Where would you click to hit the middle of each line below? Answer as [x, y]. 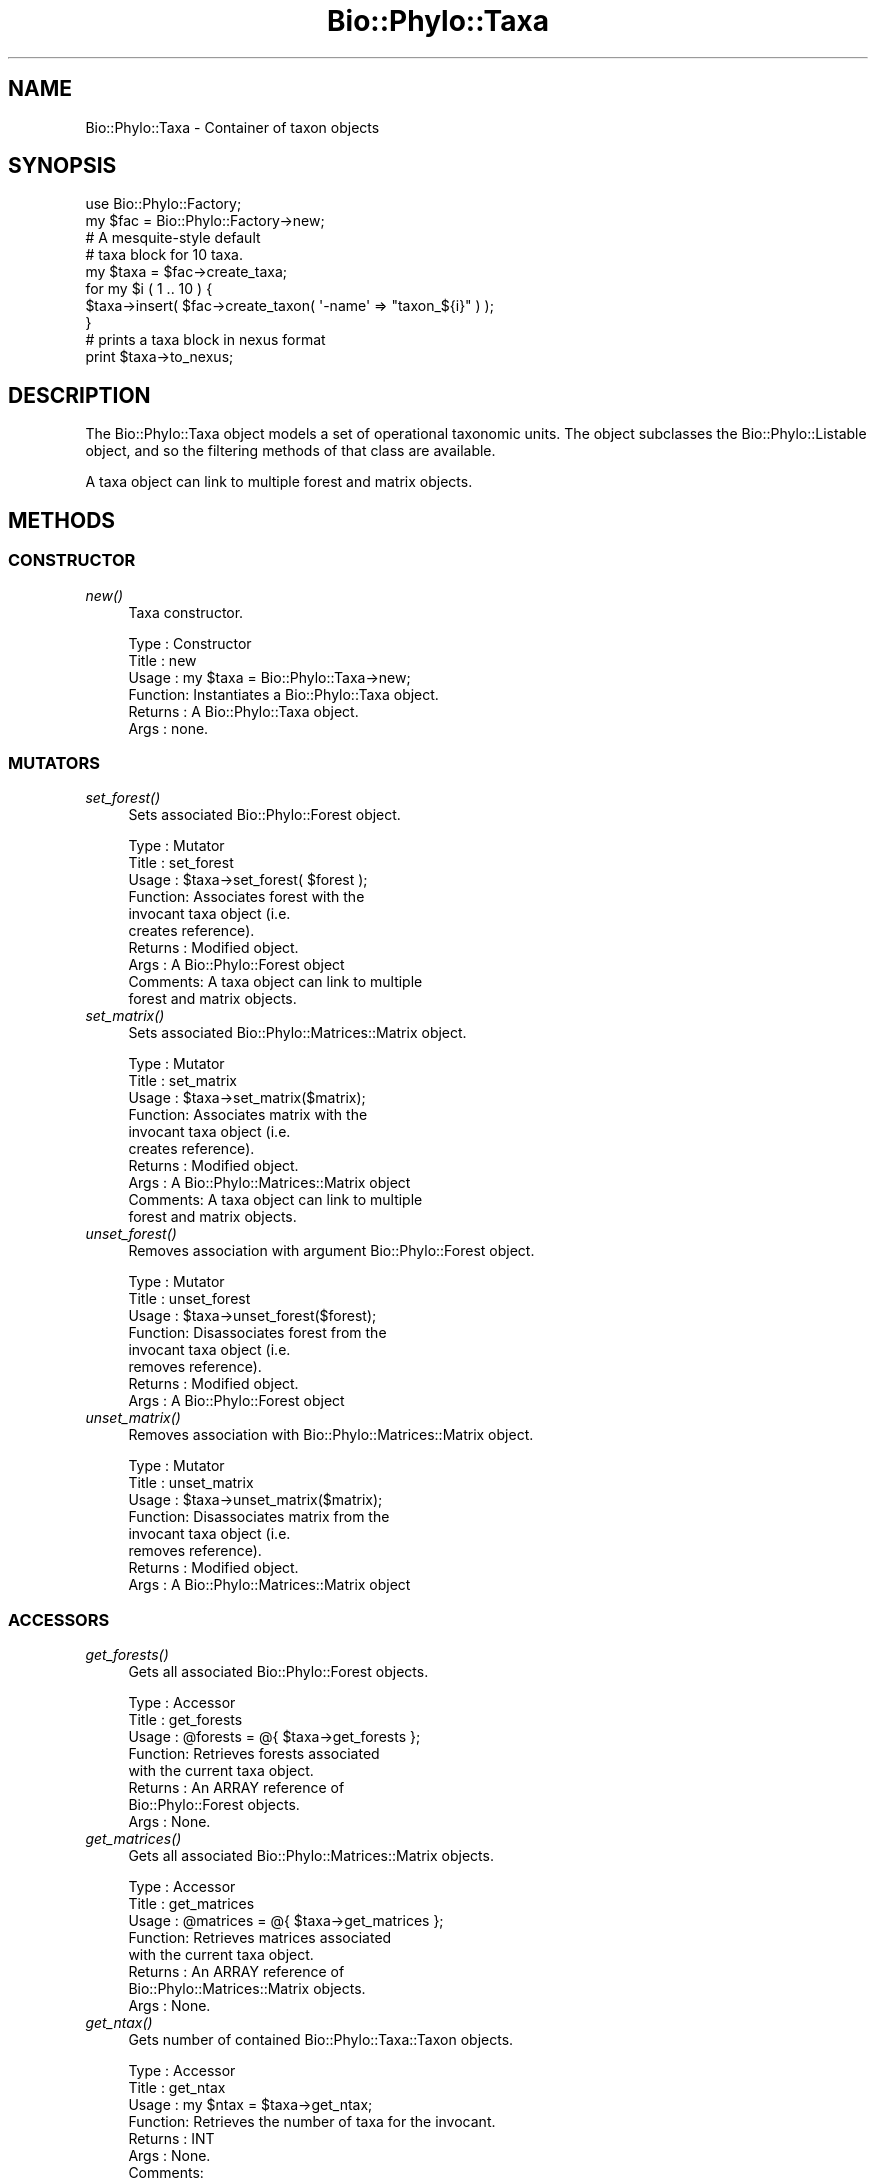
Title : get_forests [185, 1719]
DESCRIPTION [79, 395]
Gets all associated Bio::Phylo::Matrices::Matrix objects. [311, 1855]
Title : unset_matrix [191, 1483]
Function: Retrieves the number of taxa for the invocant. [312, 2121]
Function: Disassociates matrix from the [259, 1517]
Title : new [162, 660]
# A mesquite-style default [173, 238]
